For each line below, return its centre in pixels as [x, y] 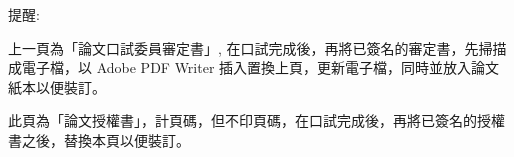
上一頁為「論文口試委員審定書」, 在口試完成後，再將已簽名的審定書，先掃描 [257, 47]
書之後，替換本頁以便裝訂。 [99, 139]
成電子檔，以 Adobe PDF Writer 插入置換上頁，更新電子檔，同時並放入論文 [254, 67]
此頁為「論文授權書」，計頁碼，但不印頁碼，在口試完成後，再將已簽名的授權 [256, 120]
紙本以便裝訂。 [57, 86]
